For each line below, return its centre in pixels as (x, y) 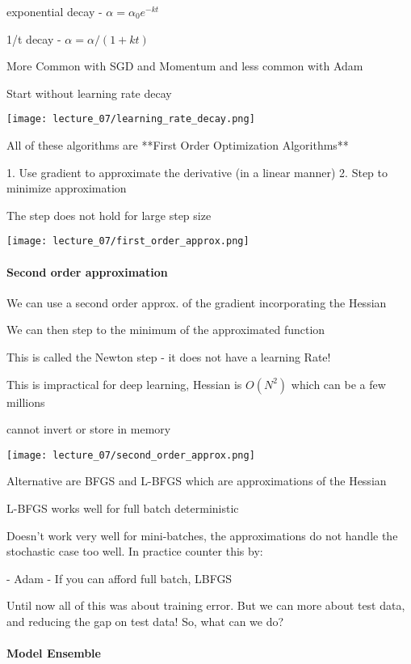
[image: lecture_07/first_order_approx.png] (128, 241)
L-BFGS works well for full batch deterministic (123, 508)
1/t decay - (34, 38)
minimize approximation (67, 188)
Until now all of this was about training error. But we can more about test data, (206, 605)
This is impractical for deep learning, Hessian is (124, 384)
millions (26, 402)
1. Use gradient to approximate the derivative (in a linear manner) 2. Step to (197, 172)
